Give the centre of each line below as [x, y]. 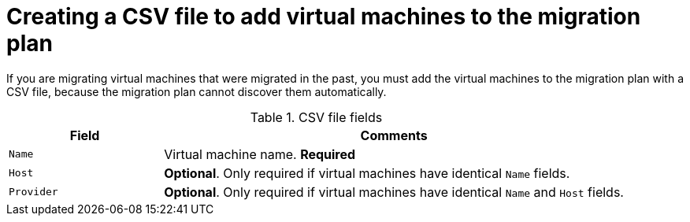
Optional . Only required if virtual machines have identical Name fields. [367, 173]
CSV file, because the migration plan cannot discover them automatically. [197, 91]
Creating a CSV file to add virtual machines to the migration [324, 17]
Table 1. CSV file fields [316, 117]
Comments [394, 135]
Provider [33, 192]
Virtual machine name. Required [260, 154]
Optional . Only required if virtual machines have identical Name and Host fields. [394, 192]
